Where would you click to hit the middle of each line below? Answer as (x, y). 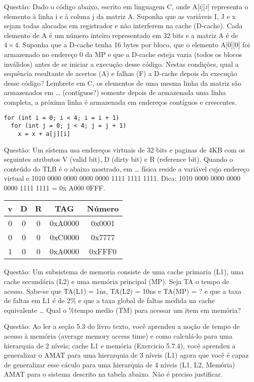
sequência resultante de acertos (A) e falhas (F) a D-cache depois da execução (121, 73)
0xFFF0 (103, 251)
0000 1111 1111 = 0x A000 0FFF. (55, 187)
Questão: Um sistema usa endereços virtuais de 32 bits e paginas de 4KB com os (125, 149)
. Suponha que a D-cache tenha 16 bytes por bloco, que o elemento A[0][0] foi (134, 45)
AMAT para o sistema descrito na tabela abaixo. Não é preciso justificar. (113, 374)
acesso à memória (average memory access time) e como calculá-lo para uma (118, 336)
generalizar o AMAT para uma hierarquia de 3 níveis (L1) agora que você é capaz (126, 355)
